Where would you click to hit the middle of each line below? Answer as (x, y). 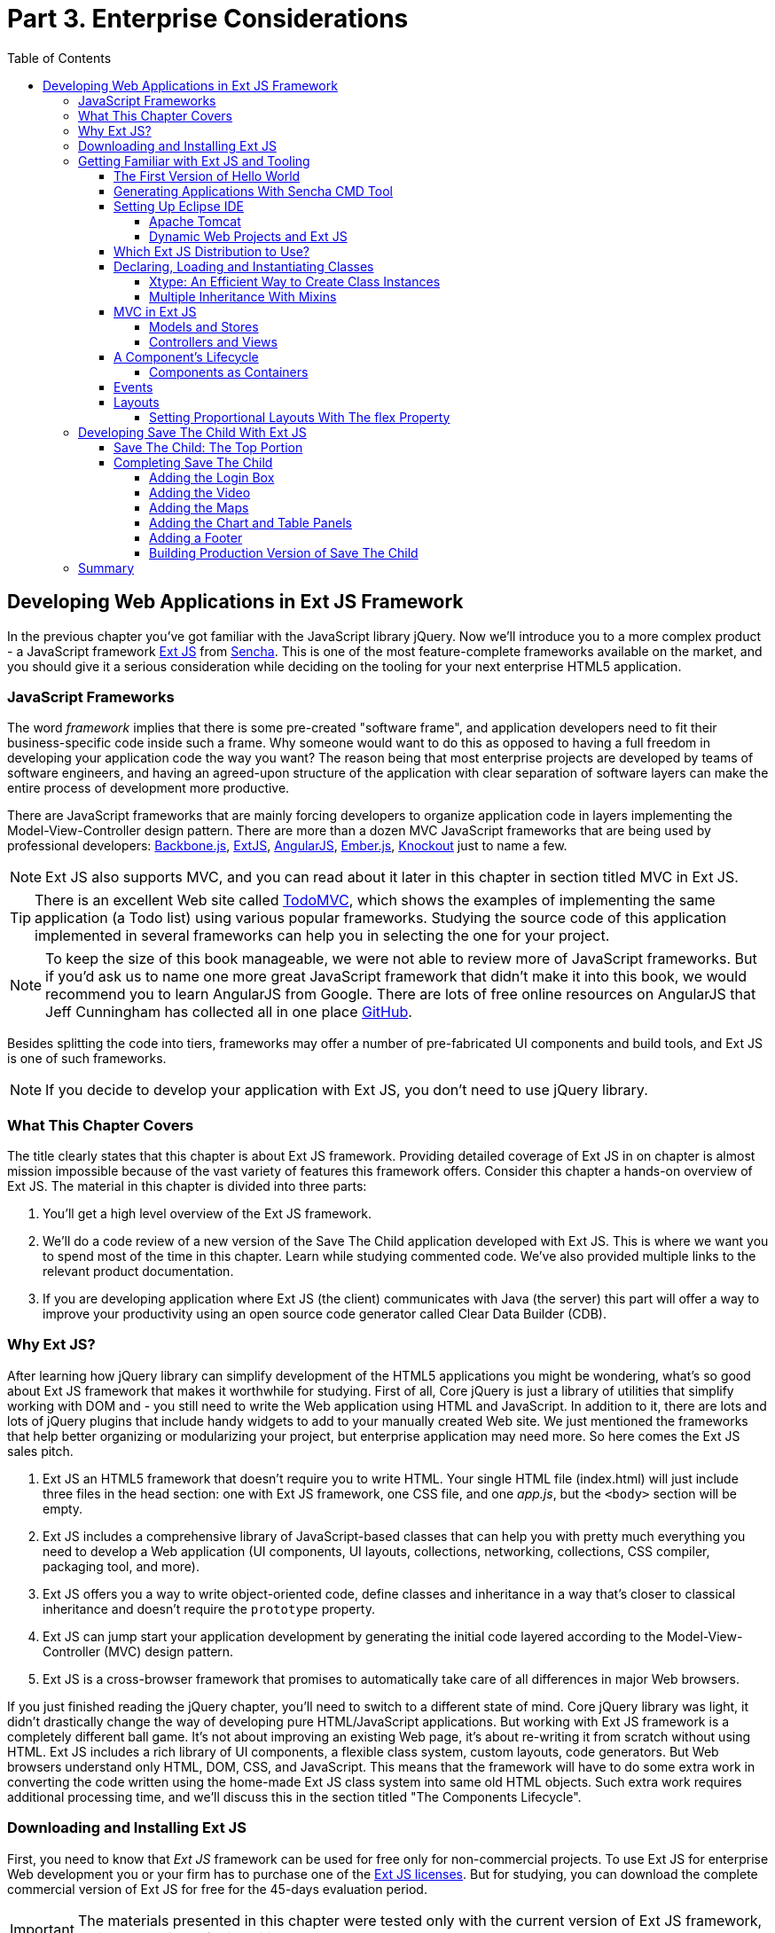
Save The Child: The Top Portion (208, 447)
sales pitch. (40, 1451)
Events (133, 387)
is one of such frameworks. (87, 1059)
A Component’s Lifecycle (186, 356)
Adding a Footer (196, 537)
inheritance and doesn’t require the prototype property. (209, 1608)
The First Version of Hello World (207, 176)
